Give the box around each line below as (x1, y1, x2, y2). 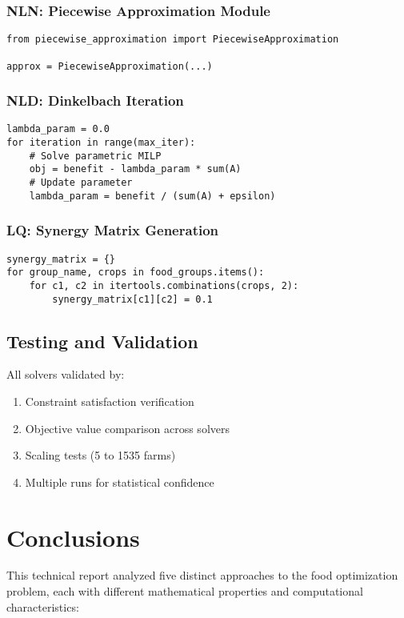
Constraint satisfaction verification (25, 392, 194, 409)
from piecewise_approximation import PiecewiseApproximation (6, 34, 339, 46)
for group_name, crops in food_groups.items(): (6, 267, 265, 279)
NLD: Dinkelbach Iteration (6, 90, 184, 110)
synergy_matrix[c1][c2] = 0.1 (52, 293, 213, 305)
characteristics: (6, 598, 79, 615)
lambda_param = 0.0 (6, 123, 110, 135)
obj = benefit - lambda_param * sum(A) (29, 163, 242, 175)
